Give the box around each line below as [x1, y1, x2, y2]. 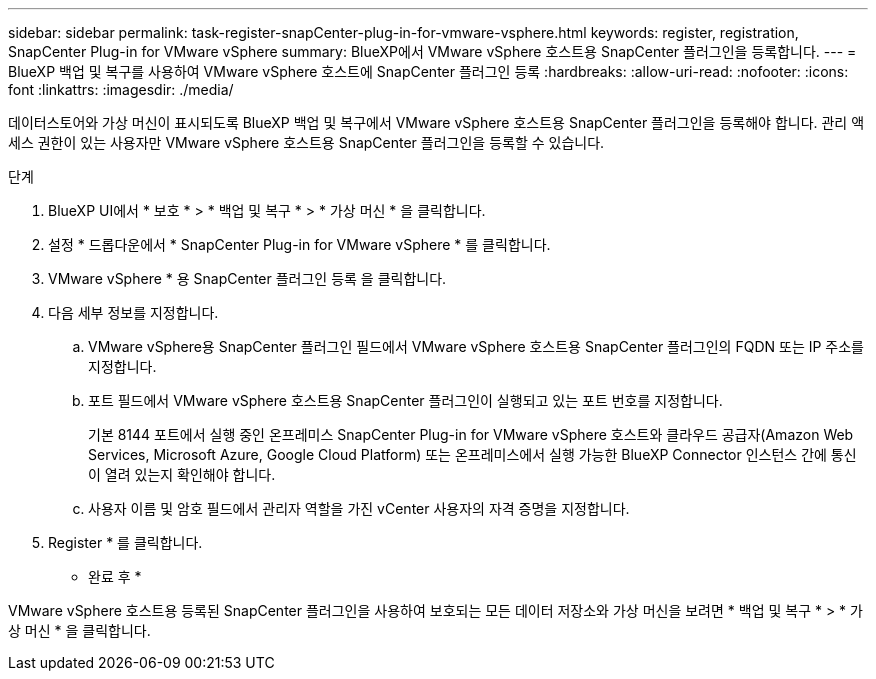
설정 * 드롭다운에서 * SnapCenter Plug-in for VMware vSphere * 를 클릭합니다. [48, 236, 551, 253]
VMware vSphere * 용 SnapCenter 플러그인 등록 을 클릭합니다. [48, 270, 447, 287]
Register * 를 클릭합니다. [48, 534, 203, 551]
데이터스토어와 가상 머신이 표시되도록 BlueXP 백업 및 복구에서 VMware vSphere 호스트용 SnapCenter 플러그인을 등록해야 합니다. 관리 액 [8, 114, 865, 131]
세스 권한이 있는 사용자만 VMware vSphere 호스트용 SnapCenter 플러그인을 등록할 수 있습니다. [8, 134, 605, 151]
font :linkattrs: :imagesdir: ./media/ [8, 81, 234, 98]
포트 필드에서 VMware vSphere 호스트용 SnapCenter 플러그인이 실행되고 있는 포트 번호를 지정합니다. [88, 392, 723, 409]
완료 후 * [88, 568, 142, 585]
